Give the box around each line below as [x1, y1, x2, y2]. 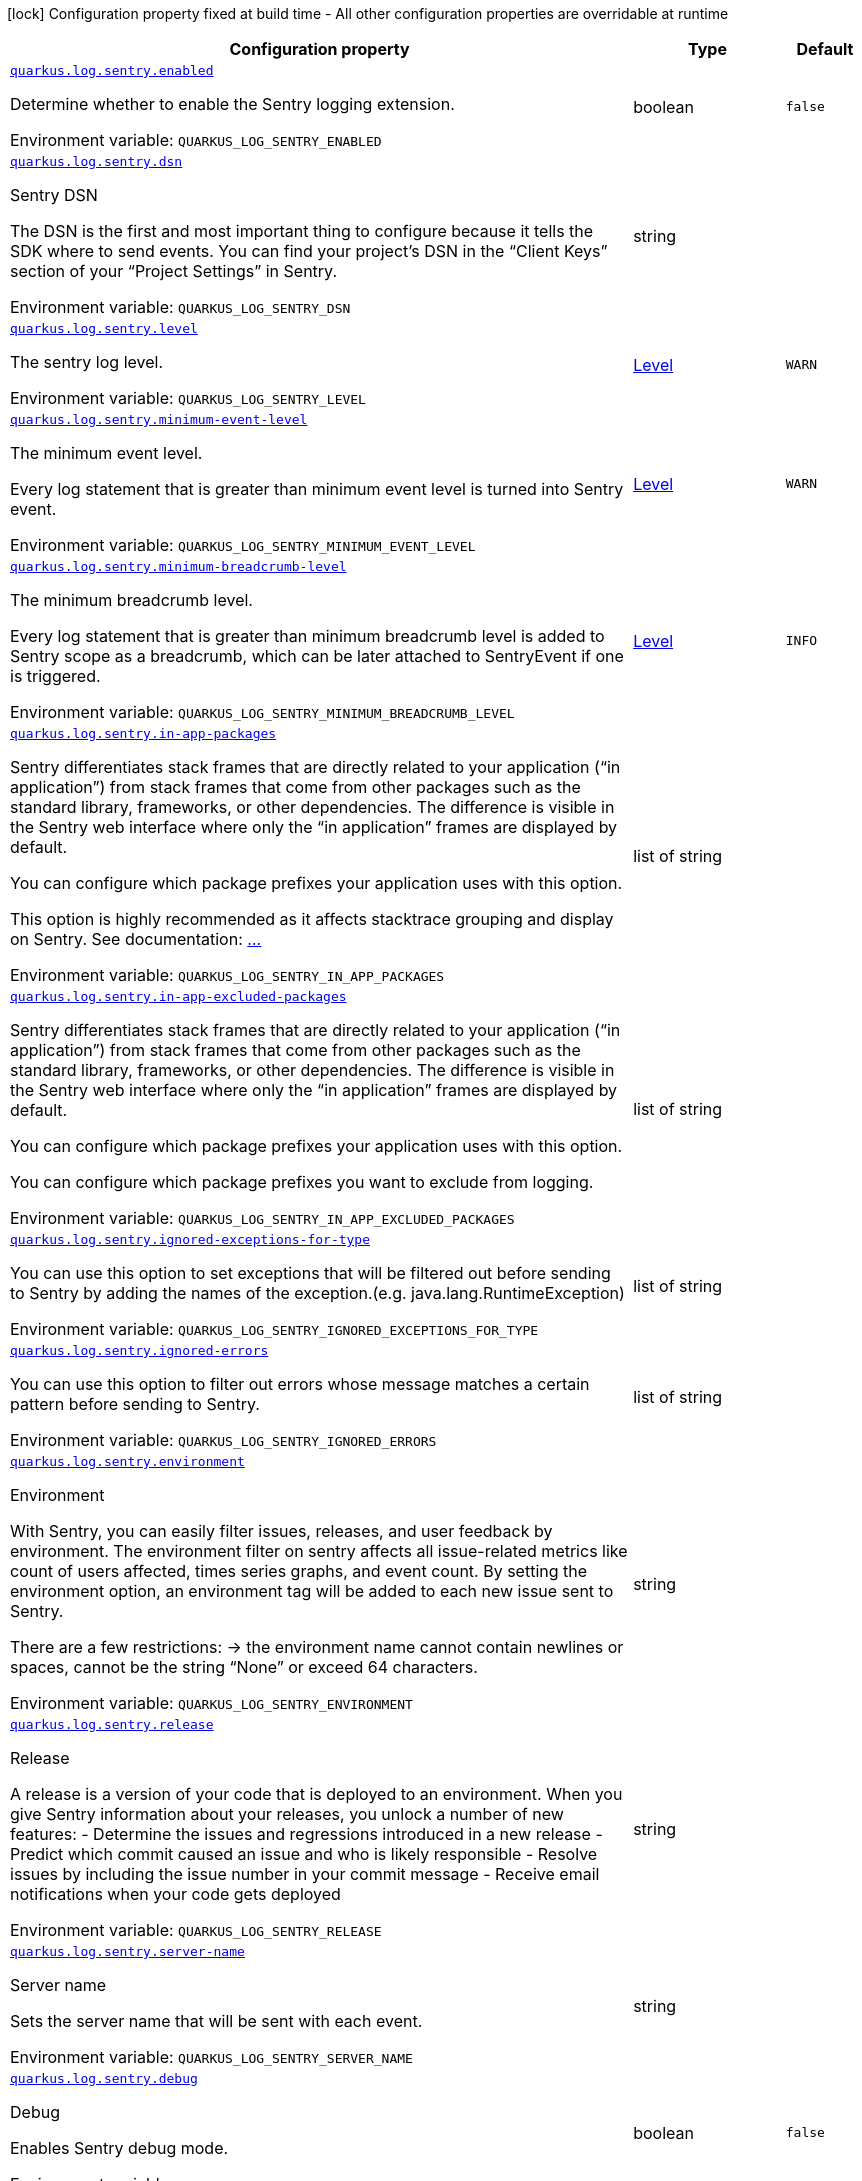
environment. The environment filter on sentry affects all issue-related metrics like [10, 1541, 628, 1561]
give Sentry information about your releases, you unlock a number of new [10, 1804, 564, 1824]
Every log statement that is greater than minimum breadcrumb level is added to [10, 626, 605, 646]
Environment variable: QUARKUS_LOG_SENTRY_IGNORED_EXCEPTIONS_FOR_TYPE [10, 1319, 539, 1339]
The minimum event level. [10, 443, 203, 463]
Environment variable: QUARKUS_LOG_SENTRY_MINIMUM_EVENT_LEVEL [10, 535, 476, 555]
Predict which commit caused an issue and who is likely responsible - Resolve [10, 1844, 598, 1864]
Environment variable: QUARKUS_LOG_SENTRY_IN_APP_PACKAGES [10, 965, 445, 985]
